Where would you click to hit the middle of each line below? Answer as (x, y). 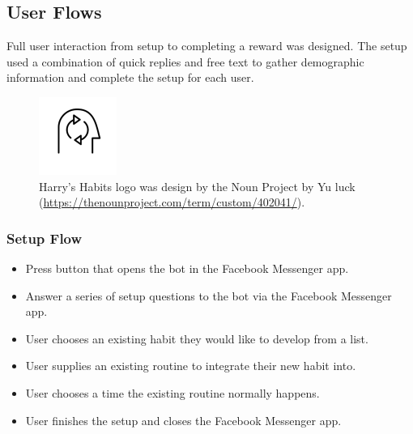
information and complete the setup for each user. (130, 77)
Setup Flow (45, 238)
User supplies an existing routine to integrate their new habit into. (191, 366)
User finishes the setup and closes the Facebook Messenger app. (183, 420)
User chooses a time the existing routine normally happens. (172, 392)
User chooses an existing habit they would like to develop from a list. (197, 338)
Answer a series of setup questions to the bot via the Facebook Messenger (209, 295)
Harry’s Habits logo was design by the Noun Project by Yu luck (197, 186)
